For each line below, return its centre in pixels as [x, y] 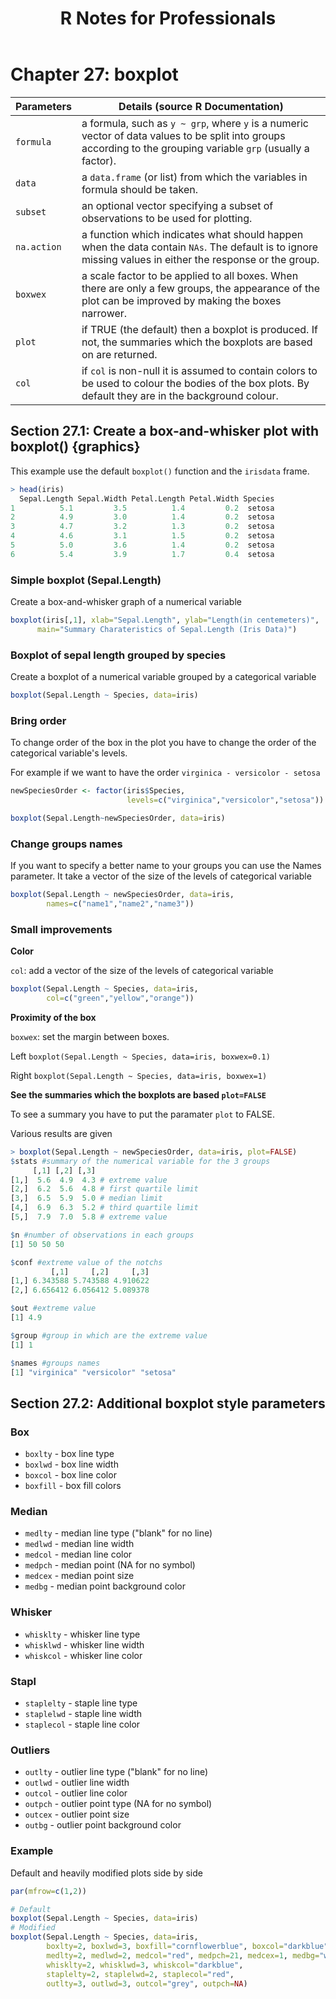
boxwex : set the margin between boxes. [90, 1036]
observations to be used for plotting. [167, 218]
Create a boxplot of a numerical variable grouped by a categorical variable [163, 677]
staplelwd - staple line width [83, 1714]
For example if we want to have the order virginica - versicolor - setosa [165, 773]
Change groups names [66, 844]
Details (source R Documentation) [201, 106]
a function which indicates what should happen [192, 234]
